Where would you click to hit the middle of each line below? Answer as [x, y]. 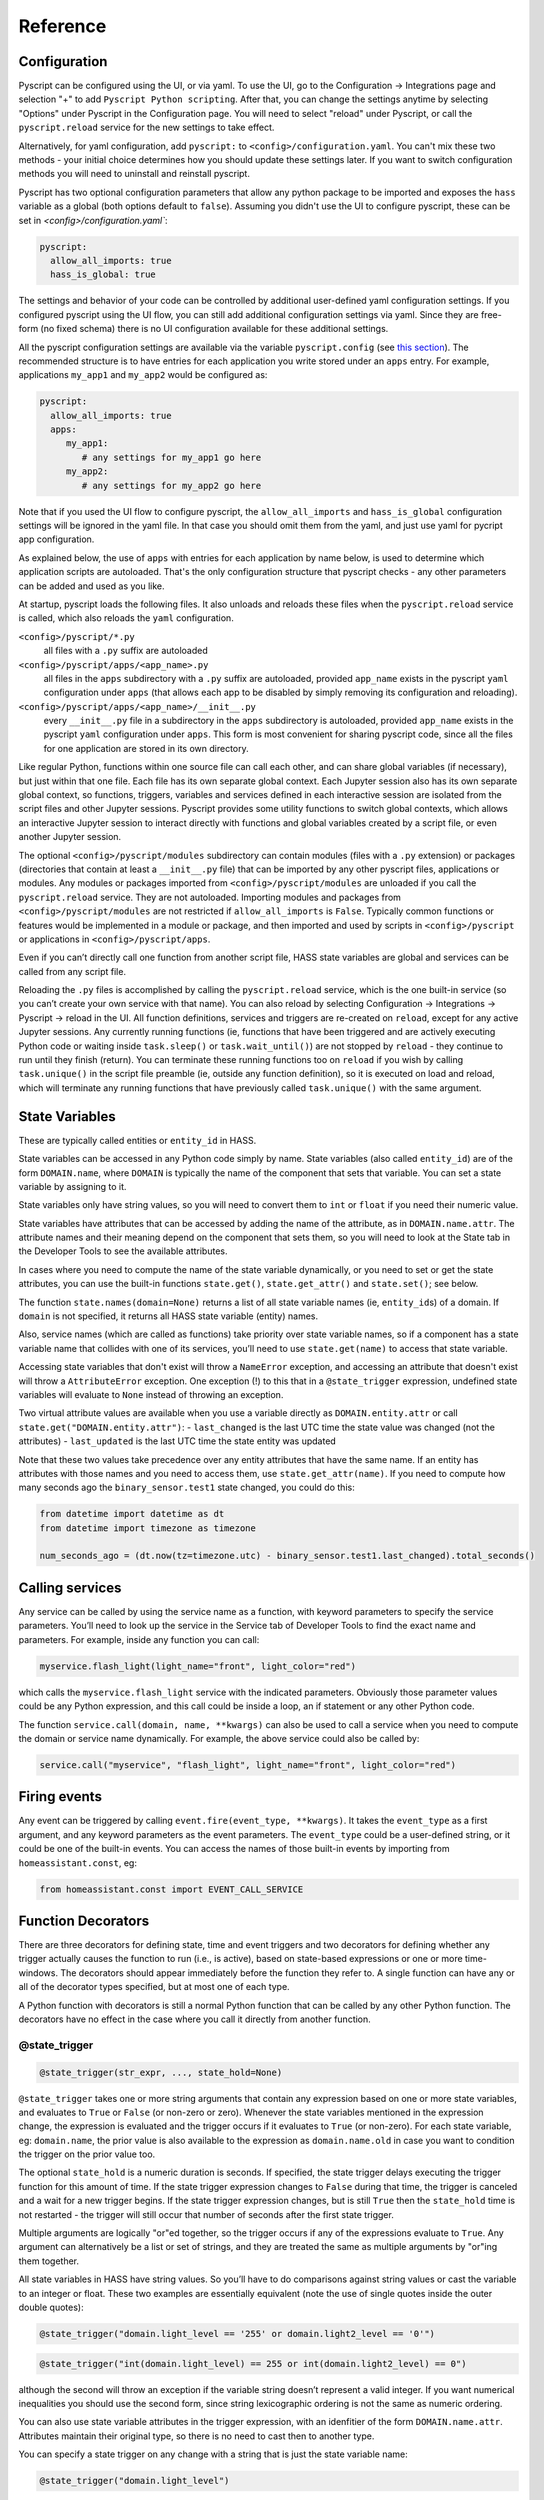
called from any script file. [72, 971]
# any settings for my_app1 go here [171, 457]
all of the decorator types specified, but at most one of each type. [154, 1987]
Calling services [70, 1587]
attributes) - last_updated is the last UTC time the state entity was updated [177, 1441]
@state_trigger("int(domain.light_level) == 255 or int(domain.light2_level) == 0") [253, 2363]
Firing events [60, 1796]
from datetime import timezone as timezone [148, 1528]
